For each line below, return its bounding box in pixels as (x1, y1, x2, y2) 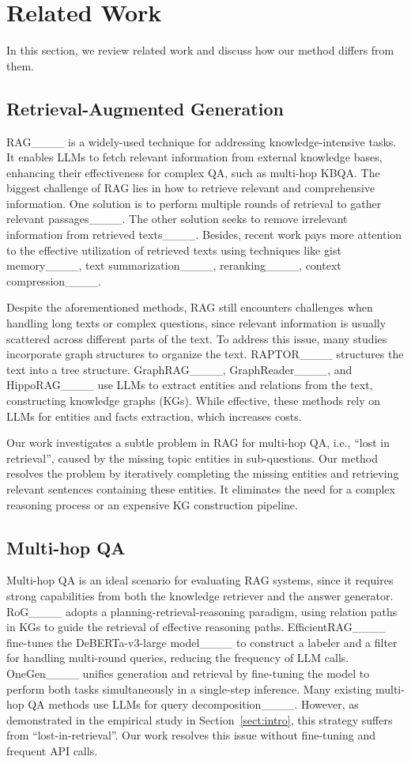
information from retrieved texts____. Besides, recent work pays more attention (6, 226, 402, 243)
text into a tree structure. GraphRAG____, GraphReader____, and (6, 361, 353, 377)
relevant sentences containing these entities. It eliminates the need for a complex (6, 480, 395, 497)
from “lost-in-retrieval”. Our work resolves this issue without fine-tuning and (6, 727, 375, 743)
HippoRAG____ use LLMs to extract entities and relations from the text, (6, 376, 373, 393)
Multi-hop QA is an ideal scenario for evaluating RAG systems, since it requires (6, 572, 394, 588)
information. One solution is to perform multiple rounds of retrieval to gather (6, 195, 382, 211)
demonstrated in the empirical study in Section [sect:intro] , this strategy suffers (6, 711, 393, 728)
